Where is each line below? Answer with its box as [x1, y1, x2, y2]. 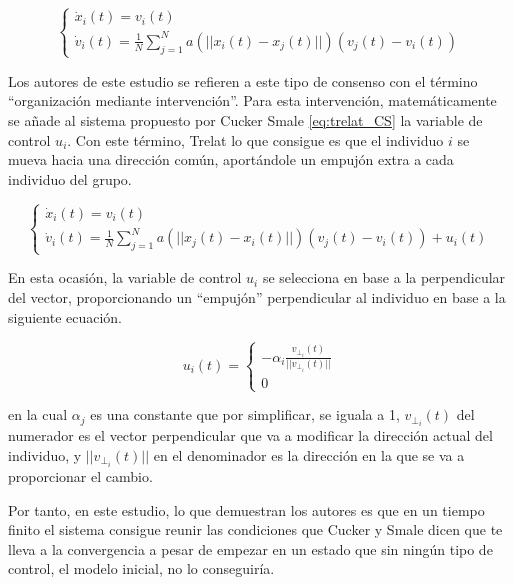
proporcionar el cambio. [8, 465, 153, 486]
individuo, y [8, 444, 82, 465]
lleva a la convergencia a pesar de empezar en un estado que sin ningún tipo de [8, 538, 493, 559]
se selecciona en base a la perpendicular [262, 267, 506, 288]
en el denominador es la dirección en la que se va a [153, 444, 465, 465]
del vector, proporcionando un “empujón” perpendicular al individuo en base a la [8, 286, 506, 307]
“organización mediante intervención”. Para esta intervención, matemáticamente [8, 90, 497, 111]
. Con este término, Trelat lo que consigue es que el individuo [67, 129, 444, 150]
